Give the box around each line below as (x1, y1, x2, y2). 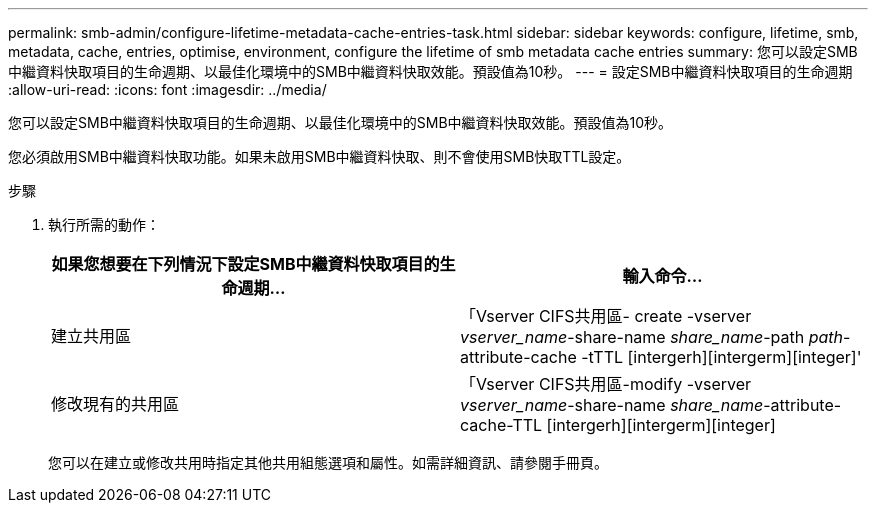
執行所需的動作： (48, 216, 160, 233)
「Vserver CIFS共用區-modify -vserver (460, 374, 752, 394)
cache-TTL (460, 415, 543, 435)
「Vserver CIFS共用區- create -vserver (460, 306, 752, 326)
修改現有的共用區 (51, 394, 180, 414)
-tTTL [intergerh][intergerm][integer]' (581, 347, 862, 367)
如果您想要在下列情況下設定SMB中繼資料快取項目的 (51, 254, 440, 274)
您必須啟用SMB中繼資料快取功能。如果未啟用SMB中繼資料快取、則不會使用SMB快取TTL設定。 (8, 148, 631, 165)
